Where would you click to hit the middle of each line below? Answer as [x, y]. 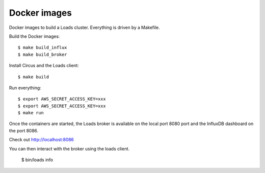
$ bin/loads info [37, 160]
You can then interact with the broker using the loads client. [69, 148]
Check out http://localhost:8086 [41, 140]
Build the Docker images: [34, 36]
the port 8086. [24, 130]
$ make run [31, 113]
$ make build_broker [42, 54]
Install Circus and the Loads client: [44, 66]
